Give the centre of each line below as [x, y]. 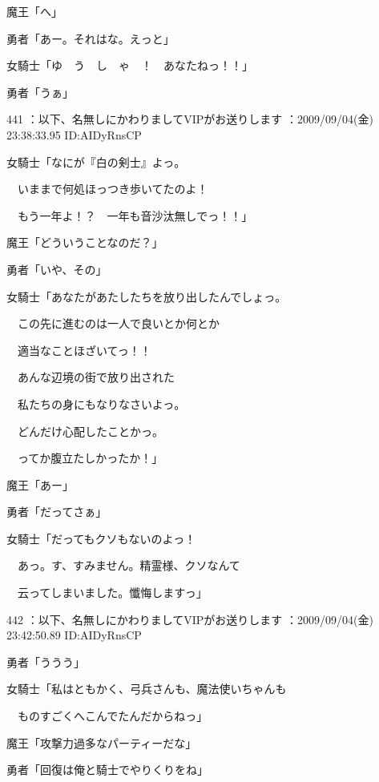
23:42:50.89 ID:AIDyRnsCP [74, 635]
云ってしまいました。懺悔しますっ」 [112, 593]
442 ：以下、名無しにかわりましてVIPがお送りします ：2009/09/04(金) [190, 619]
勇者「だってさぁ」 [57, 512]
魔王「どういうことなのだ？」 [85, 242]
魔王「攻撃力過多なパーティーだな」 [102, 742]
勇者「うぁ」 [40, 92]
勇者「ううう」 [46, 661]
